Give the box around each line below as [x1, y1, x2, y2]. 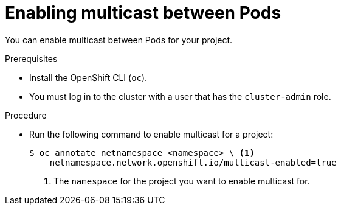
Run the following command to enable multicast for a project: [29, 128, 274, 139]
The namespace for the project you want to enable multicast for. [53, 175, 310, 186]
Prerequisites [5, 53, 58, 64]
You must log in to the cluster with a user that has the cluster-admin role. [29, 91, 331, 102]
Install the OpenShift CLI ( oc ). [29, 72, 148, 83]
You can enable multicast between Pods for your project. [5, 34, 233, 45]
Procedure [5, 110, 47, 121]
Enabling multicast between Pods [5, 2, 281, 23]
